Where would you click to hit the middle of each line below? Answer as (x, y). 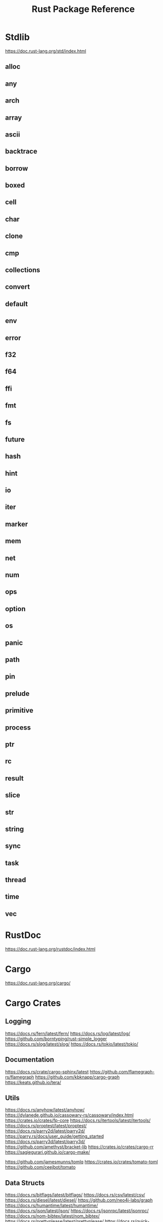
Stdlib (17, 37)
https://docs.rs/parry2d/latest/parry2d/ (45, 1131)
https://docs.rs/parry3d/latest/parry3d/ (45, 1142)
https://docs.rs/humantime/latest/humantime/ (52, 1206)
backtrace (21, 151)
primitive (19, 710)
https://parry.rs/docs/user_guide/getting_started (54, 1136)
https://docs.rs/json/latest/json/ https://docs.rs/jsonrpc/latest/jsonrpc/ (77, 1211)
